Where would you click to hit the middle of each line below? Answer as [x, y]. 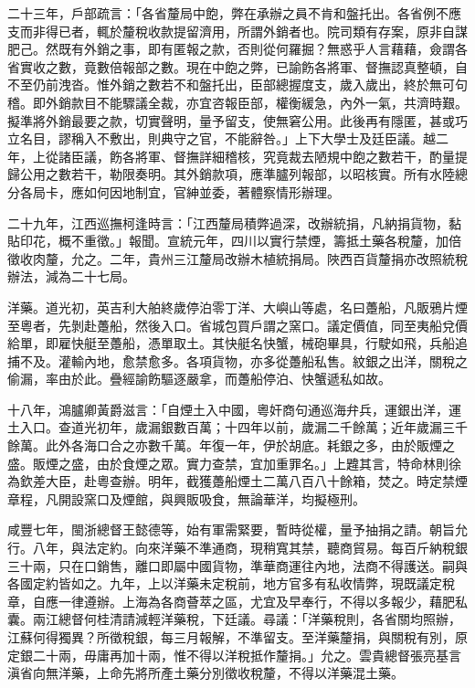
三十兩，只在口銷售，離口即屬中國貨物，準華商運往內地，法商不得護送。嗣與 [237, 565]
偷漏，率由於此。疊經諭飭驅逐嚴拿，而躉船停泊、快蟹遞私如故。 [199, 379]
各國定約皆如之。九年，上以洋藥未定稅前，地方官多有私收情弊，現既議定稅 [231, 583]
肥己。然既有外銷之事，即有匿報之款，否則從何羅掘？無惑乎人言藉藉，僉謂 [231, 49]
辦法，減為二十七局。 [71, 276]
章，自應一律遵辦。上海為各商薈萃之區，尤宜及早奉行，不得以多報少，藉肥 [231, 601]
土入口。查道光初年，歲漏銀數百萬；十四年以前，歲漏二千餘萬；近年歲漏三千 [237, 427]
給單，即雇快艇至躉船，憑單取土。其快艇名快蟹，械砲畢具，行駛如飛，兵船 [231, 343]
